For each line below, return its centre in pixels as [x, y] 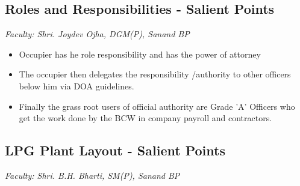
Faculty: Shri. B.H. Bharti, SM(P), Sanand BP [92, 175]
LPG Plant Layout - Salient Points [115, 150]
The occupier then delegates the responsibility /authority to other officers [155, 74]
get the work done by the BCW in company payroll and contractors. [145, 118]
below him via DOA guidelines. [77, 85]
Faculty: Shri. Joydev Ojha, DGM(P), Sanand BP [97, 34]
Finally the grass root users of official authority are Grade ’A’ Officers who [157, 106]
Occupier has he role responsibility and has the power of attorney [140, 54]
